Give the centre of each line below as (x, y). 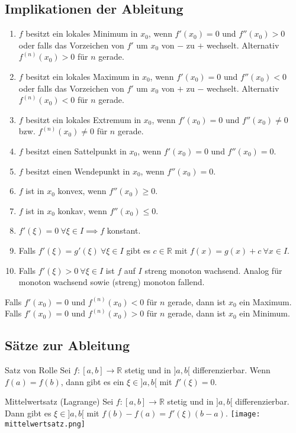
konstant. (124, 230)
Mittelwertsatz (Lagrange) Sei (59, 401)
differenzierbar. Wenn (231, 370)
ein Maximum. (266, 301)
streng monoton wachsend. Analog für (213, 270)
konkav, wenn (82, 210)
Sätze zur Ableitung (67, 345)
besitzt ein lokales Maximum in (83, 76)
